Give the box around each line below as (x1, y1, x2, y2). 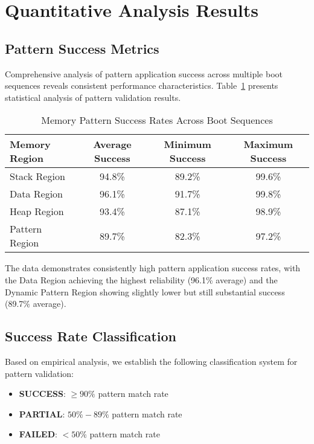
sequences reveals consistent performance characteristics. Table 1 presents (5, 79, 278, 92)
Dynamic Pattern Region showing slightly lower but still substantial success (5, 285, 285, 298)
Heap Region (10, 204, 64, 219)
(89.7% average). (5, 297, 66, 310)
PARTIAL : (19, 407, 65, 420)
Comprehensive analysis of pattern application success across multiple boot (5, 67, 283, 80)
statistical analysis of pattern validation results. (5, 91, 181, 103)
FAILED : (19, 428, 57, 440)
